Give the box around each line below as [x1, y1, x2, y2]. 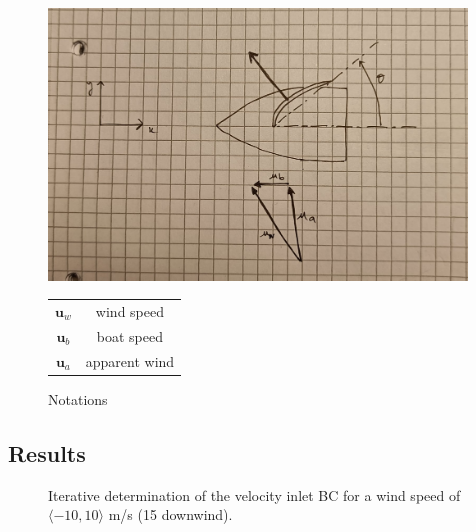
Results [8, 437, 86, 468]
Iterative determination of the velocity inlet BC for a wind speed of [48, 484, 461, 505]
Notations [48, 388, 108, 409]
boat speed [96, 325, 164, 346]
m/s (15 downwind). [108, 504, 233, 525]
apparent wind [85, 350, 175, 371]
